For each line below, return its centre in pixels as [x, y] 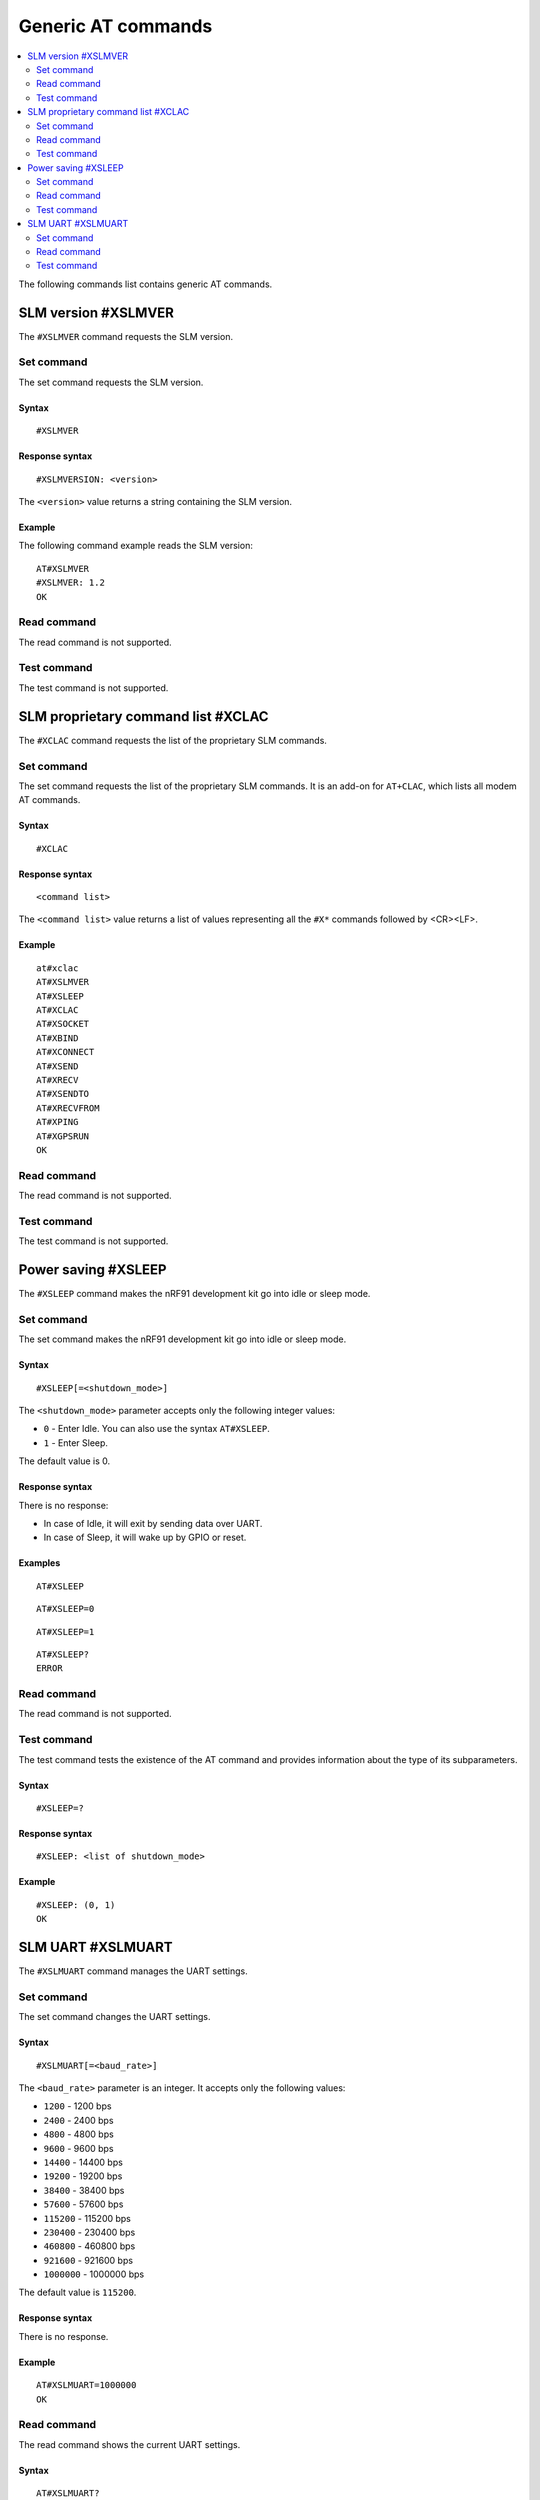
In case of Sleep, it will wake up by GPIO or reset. [145, 1537]
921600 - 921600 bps [88, 2260]
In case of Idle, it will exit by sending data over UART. [153, 1523]
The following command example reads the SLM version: [136, 546]
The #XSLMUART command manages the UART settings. [133, 1971]
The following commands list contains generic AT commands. [145, 284]
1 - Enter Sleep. [76, 1442]
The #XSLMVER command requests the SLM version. [126, 336]
